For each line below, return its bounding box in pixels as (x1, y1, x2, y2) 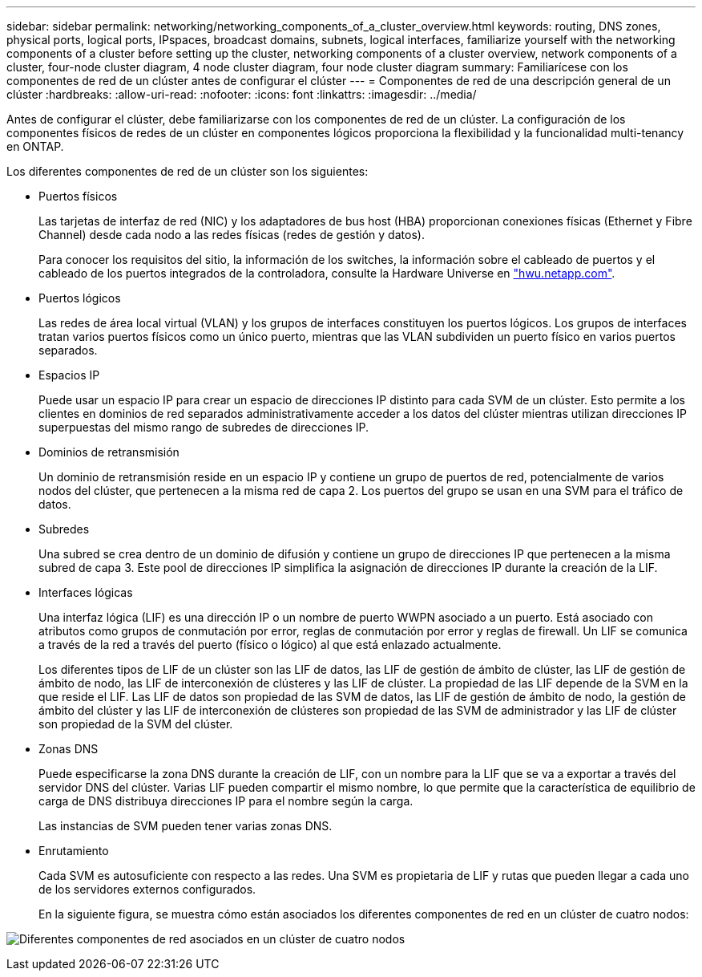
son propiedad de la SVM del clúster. (38, 717, 233, 731)
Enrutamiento (38, 844, 109, 857)
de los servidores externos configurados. (38, 882, 256, 896)
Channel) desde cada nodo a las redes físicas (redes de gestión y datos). (38, 228, 425, 241)
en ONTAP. (6, 140, 64, 153)
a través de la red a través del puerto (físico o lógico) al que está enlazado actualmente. (38, 638, 502, 651)
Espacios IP (38, 368, 100, 382)
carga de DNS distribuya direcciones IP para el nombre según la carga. (38, 794, 414, 808)
